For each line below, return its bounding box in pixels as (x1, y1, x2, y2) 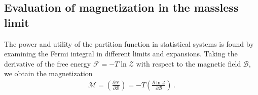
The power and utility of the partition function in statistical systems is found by (4, 38, 254, 49)
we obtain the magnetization (4, 68, 93, 79)
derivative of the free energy (4, 58, 91, 69)
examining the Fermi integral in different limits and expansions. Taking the (4, 48, 238, 59)
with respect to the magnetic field (136, 58, 241, 69)
